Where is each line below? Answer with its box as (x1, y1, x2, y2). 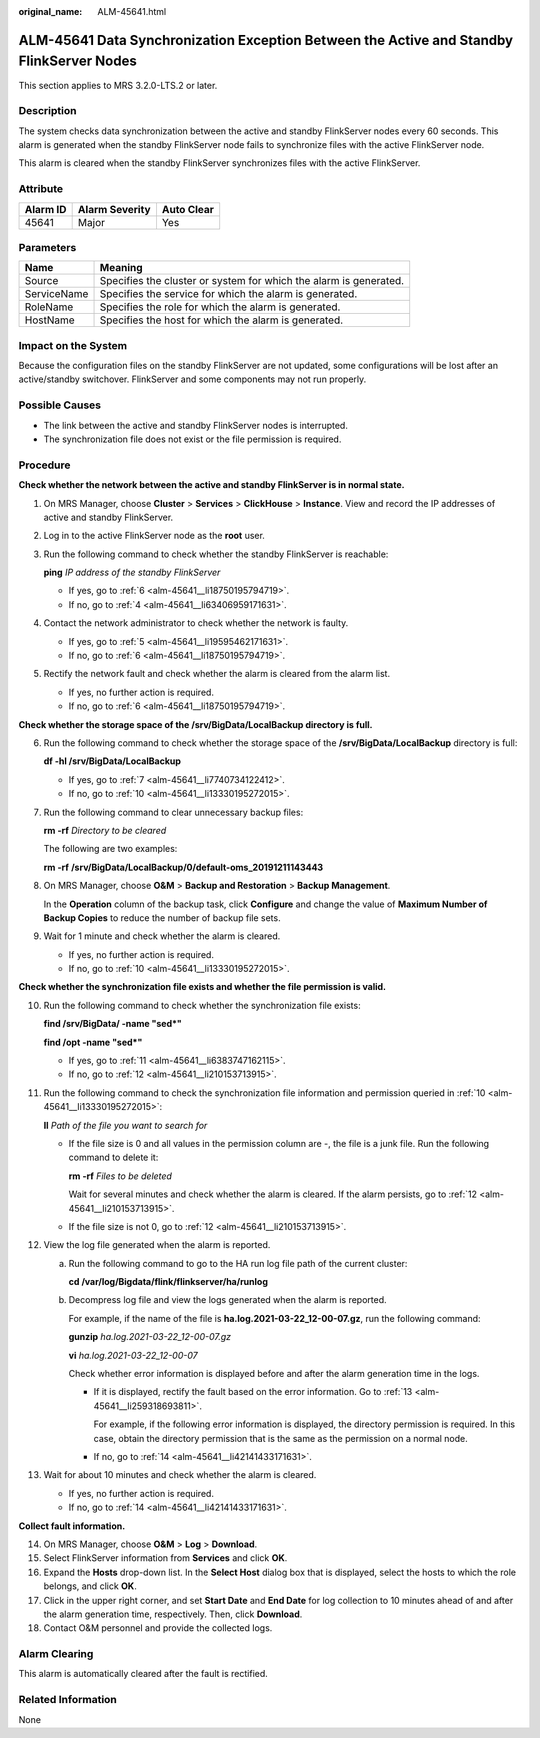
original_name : (18, 6, 83, 17)
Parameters (18, 240, 77, 254)
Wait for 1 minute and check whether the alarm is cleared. (43, 930, 281, 942)
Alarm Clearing (18, 1647, 94, 1661)
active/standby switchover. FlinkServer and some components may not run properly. (18, 373, 367, 385)
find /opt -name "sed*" (43, 1036, 143, 1048)
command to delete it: (68, 1151, 159, 1164)
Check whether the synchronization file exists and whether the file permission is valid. (18, 981, 387, 993)
